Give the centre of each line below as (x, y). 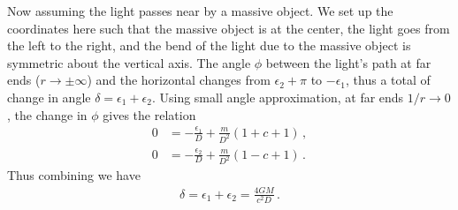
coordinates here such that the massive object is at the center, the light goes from (229, 28)
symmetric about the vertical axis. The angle (129, 62)
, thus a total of (388, 80)
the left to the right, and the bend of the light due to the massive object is (209, 45)
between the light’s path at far (348, 62)
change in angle (49, 97)
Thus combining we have (74, 175)
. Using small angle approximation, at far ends (278, 97)
